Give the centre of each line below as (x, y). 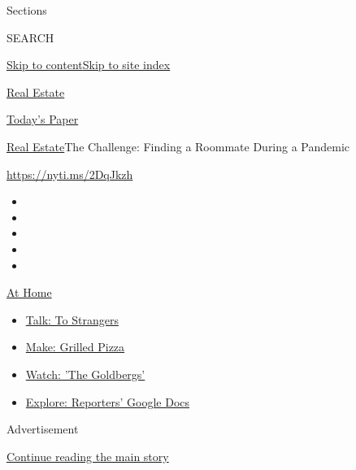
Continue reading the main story (88, 456)
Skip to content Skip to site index (89, 65)
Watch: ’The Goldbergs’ (85, 374)
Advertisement (43, 429)
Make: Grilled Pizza (75, 347)
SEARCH (30, 37)
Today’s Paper (43, 119)
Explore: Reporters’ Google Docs (108, 401)
